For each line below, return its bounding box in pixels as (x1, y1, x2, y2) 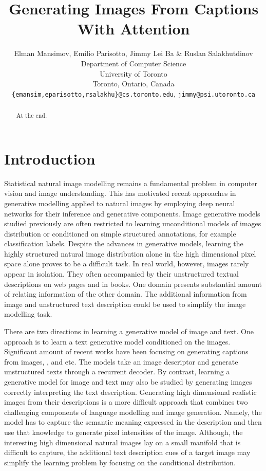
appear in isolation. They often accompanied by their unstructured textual (4, 268, 239, 279)
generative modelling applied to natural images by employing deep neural (4, 197, 235, 208)
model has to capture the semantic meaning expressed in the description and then (4, 416, 262, 427)
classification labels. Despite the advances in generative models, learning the (4, 238, 243, 249)
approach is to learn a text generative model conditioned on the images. (4, 336, 231, 347)
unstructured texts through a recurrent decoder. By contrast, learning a (4, 366, 230, 377)
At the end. (16, 111, 47, 120)
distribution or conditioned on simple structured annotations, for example (4, 228, 236, 239)
